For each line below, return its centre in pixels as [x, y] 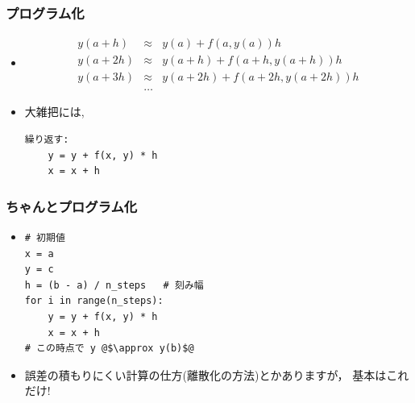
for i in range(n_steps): [94, 301]
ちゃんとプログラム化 [72, 206]
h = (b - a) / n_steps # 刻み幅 [114, 285]
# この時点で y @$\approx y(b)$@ [109, 349]
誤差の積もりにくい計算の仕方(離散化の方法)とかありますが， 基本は [205, 374]
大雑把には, [54, 112]
